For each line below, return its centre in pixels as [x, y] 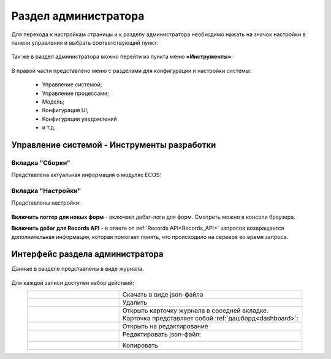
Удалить [135, 303]
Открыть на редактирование [165, 327]
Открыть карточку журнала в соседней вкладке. [196, 311]
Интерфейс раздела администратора [87, 254]
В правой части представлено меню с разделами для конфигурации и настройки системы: [131, 70]
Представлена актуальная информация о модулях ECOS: [86, 175]
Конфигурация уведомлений [79, 119]
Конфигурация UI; [65, 110]
